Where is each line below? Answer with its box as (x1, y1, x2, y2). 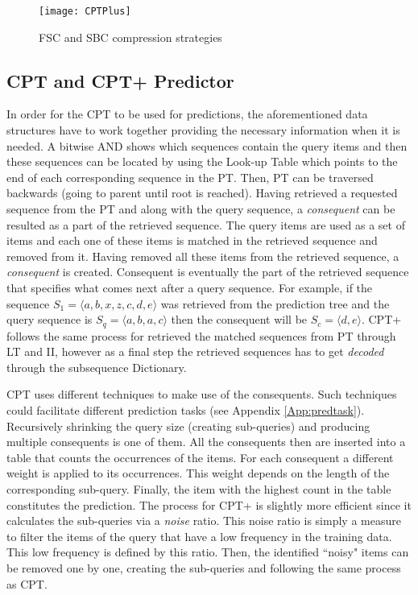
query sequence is (6, 311, 93, 328)
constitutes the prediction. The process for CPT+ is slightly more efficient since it (6, 496, 412, 513)
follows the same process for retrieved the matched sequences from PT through (6, 327, 396, 344)
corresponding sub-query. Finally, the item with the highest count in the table (6, 480, 391, 497)
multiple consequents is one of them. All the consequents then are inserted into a (6, 433, 406, 450)
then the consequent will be (171, 311, 308, 328)
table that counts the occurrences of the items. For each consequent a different (6, 448, 394, 465)
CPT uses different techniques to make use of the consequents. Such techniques (6, 386, 397, 403)
